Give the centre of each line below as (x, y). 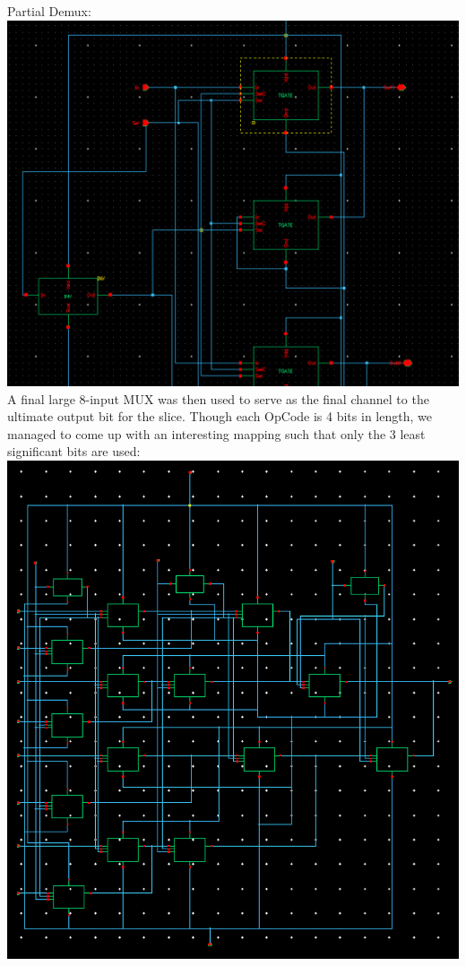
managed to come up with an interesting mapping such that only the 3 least (216, 433)
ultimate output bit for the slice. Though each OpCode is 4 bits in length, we (220, 416)
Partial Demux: (49, 11)
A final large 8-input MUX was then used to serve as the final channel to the (218, 398)
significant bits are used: (74, 451)
